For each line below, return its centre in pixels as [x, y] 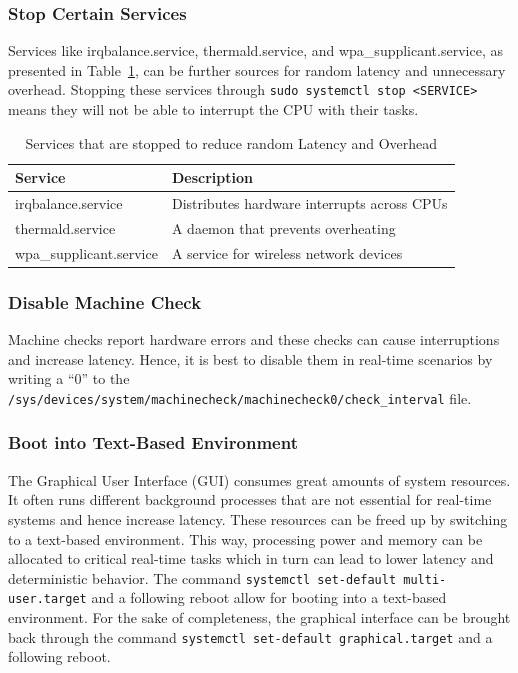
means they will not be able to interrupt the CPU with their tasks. [213, 109]
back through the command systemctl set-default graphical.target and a [250, 636]
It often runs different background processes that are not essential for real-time [250, 499]
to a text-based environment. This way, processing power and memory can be [245, 538]
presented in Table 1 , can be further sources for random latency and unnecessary [257, 69]
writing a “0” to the [69, 378]
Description [212, 177]
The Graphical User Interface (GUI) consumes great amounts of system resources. [259, 479]
